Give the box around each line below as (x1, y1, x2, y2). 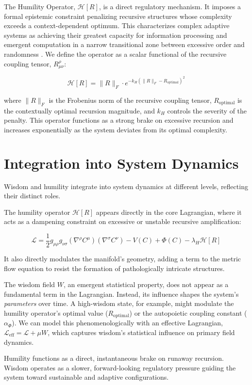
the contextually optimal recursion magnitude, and (4, 105, 155, 115)
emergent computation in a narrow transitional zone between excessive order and (4, 39, 245, 49)
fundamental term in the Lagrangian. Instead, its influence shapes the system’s (4, 289, 239, 299)
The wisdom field (4, 279, 55, 289)
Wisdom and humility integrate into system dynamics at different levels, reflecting (4, 181, 248, 191)
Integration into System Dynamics (4, 153, 239, 173)
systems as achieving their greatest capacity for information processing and (4, 30, 227, 40)
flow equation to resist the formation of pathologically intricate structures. (4, 263, 225, 273)
